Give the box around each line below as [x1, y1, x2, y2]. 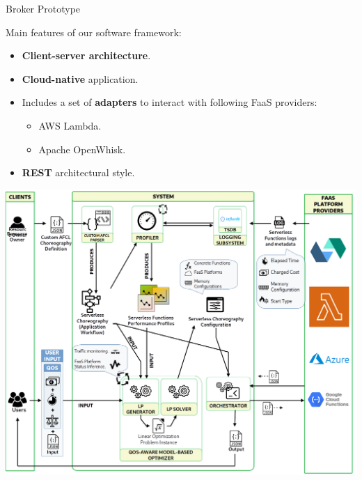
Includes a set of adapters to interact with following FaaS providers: [22, 95, 317, 109]
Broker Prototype [6, 1, 81, 15]
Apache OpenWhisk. [38, 141, 126, 156]
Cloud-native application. [22, 71, 139, 86]
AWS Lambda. [38, 118, 102, 132]
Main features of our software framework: [6, 24, 182, 39]
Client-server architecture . [22, 48, 151, 63]
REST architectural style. [22, 165, 135, 180]
